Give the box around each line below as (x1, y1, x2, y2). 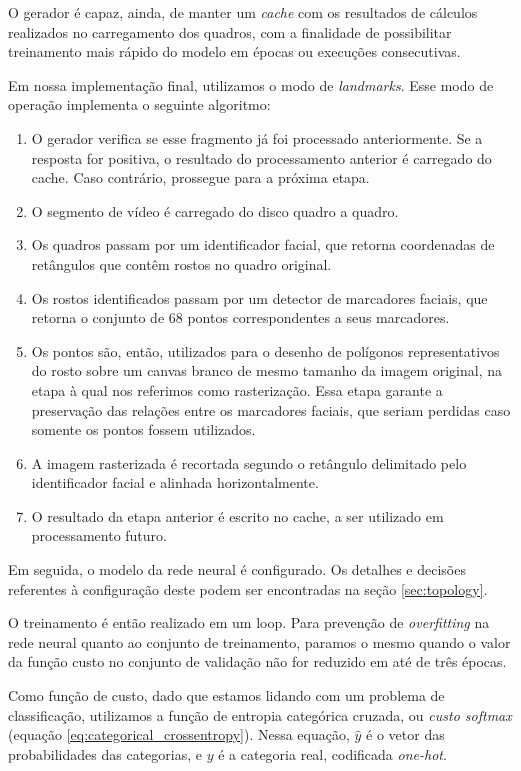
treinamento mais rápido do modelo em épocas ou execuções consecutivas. (8, 41, 461, 62)
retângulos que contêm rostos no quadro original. (31, 253, 332, 274)
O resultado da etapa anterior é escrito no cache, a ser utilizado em (31, 505, 444, 526)
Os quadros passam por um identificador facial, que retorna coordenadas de (31, 234, 495, 255)
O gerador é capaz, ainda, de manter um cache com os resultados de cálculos (8, 2, 478, 22)
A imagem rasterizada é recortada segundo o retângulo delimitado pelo (31, 452, 467, 473)
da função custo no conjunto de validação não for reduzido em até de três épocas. (8, 651, 507, 672)
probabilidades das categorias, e (8, 743, 202, 764)
